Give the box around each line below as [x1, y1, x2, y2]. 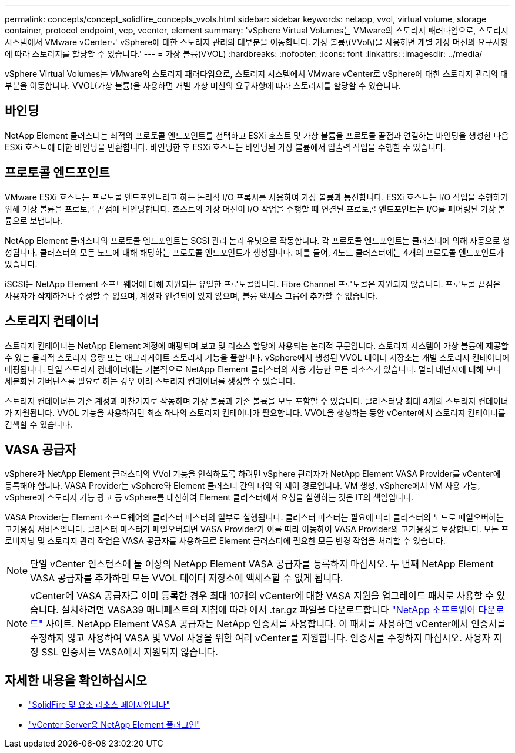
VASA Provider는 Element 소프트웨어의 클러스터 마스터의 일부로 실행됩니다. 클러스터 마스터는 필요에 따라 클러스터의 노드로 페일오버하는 [5, 512, 504, 523]
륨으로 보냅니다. [5, 215, 63, 226]
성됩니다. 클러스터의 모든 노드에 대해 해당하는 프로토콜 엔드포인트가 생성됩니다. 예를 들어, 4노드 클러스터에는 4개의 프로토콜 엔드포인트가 [5, 247, 504, 257]
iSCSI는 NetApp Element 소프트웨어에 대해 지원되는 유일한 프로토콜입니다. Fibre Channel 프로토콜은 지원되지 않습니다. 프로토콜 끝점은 [5, 278, 501, 289]
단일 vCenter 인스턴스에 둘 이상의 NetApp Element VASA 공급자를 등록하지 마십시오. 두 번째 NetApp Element [30, 558, 494, 570]
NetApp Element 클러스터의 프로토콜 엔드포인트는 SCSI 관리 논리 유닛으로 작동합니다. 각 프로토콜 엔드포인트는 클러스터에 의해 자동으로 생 [5, 235, 510, 246]
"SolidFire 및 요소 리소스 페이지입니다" [28, 700, 170, 710]
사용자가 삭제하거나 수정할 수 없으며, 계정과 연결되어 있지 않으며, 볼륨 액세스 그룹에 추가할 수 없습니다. [5, 290, 377, 301]
